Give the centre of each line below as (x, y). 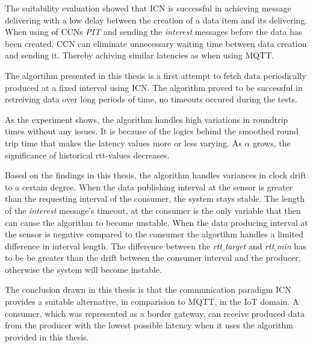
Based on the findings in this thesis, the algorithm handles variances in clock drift (156, 175)
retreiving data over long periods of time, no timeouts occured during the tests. (151, 99)
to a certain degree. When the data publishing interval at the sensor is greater (149, 186)
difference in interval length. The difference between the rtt (114, 245)
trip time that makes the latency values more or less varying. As (123, 142)
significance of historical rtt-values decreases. (87, 155)
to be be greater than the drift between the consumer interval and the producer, (153, 258)
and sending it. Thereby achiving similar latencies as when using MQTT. (140, 55)
